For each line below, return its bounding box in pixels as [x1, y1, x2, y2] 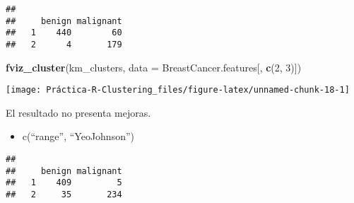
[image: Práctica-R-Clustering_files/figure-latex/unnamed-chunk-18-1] [6, 85, 350, 95]
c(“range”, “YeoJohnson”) [22, 129, 134, 144]
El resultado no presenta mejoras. [6, 105, 151, 120]
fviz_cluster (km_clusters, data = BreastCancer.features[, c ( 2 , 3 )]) [6, 59, 302, 74]
